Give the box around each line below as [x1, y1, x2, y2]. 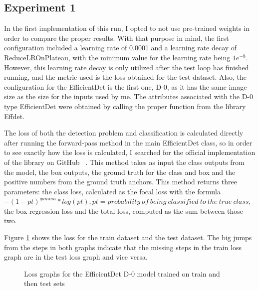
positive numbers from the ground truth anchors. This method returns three [4, 176, 238, 187]
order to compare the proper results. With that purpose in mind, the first [4, 32, 229, 43]
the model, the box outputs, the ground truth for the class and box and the [4, 166, 236, 177]
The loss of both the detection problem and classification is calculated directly [4, 128, 244, 138]
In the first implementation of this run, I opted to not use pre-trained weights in [4, 23, 250, 33]
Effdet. [4, 111, 25, 121]
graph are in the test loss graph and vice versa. [4, 252, 148, 262]
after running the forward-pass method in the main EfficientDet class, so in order [4, 137, 253, 147]
